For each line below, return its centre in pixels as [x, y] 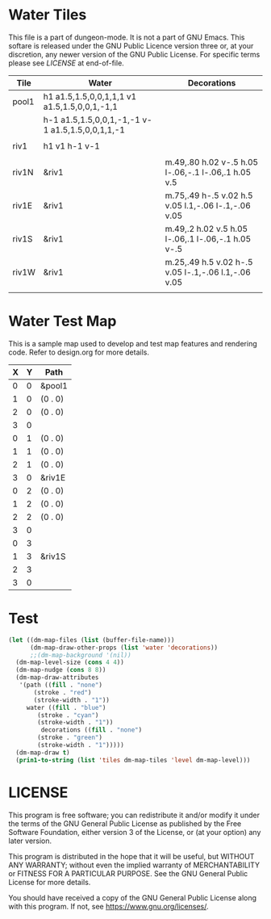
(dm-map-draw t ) [43, 753]
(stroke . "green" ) [70, 738]
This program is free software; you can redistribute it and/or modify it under [134, 815]
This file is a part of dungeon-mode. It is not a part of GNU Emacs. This [127, 37]
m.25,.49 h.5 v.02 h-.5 [209, 262]
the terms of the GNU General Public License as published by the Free [125, 823]
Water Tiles [48, 15]
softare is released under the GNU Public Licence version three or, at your [131, 45]
